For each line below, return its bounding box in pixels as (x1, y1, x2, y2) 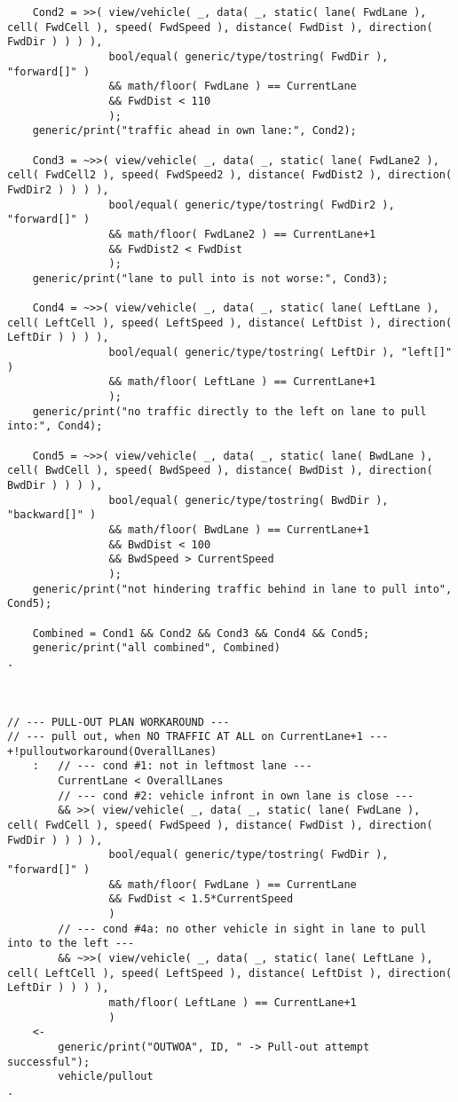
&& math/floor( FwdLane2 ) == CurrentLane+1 (108, 227, 376, 240)
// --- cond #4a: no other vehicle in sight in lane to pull (58, 922, 427, 935)
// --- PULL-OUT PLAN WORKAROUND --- (7, 715, 230, 728)
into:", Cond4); (7, 420, 103, 433)
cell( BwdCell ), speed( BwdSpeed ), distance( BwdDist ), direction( (7, 464, 433, 477)
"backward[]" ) (7, 508, 97, 522)
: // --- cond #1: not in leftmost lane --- (32, 760, 312, 773)
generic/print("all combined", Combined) (32, 642, 280, 655)
